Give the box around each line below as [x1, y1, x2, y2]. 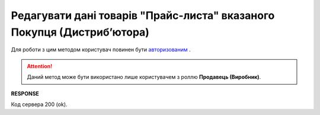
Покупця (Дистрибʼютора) [11, 25, 149, 39]
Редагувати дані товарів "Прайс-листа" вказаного [11, 9, 275, 22]
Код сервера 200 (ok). [11, 101, 68, 108]
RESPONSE [11, 90, 40, 97]
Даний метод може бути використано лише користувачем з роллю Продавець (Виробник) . [27, 74, 261, 81]
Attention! [27, 62, 53, 69]
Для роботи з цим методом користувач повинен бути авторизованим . [11, 46, 191, 53]
